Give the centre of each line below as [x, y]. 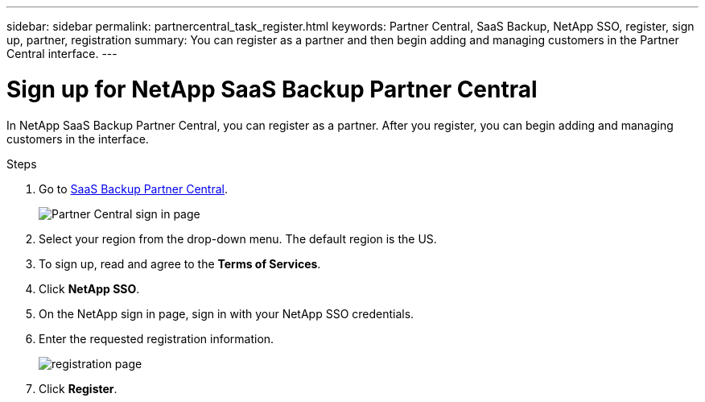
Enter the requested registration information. [157, 338]
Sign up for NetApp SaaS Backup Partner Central [272, 89]
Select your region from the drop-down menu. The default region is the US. [238, 238]
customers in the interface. [78, 139]
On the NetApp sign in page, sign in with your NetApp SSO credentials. [227, 313]
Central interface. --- [62, 54]
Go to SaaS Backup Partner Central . [134, 189]
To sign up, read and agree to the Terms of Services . [180, 263]
